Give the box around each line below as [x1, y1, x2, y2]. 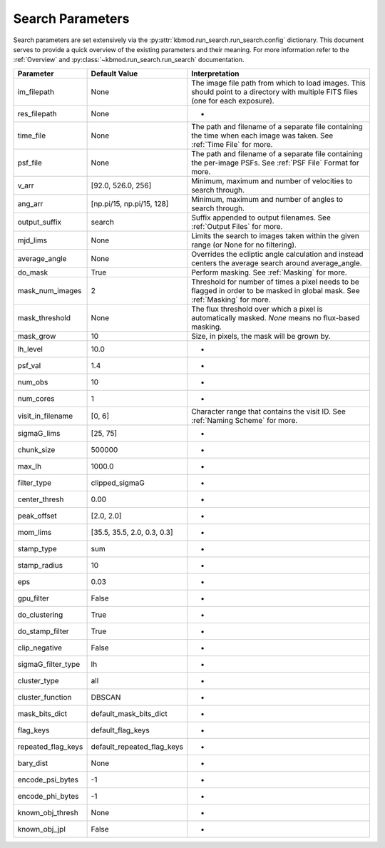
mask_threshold [17, 312, 71, 322]
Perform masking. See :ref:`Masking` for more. [191, 267, 347, 277]
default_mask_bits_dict [91, 708, 168, 718]
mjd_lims [17, 235, 48, 245]
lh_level [17, 344, 43, 354]
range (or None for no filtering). [191, 240, 297, 250]
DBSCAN [91, 692, 121, 702]
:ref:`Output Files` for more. [191, 221, 283, 231]
